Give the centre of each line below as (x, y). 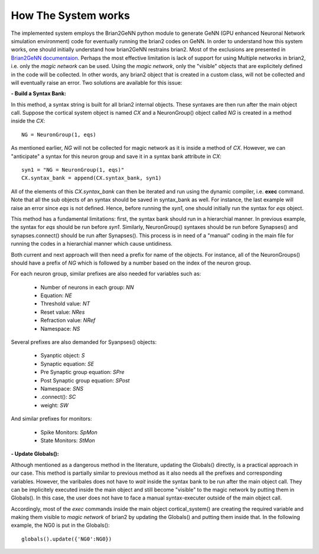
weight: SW (54, 405)
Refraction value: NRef (68, 320)
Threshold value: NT (65, 304)
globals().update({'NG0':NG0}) (67, 539)
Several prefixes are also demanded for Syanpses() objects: (84, 342)
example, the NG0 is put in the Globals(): (60, 525)
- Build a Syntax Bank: (38, 94)
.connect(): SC (58, 397)
